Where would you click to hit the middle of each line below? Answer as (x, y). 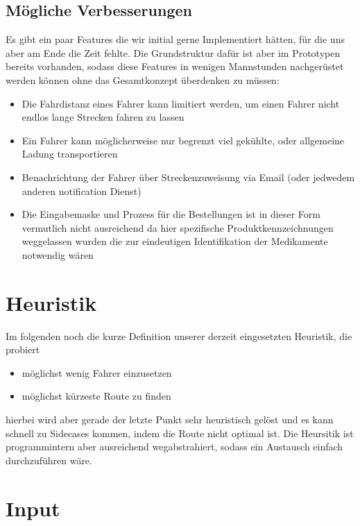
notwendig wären (58, 254)
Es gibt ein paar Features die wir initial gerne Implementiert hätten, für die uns (175, 39)
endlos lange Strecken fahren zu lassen (103, 117)
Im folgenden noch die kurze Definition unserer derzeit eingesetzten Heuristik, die (179, 336)
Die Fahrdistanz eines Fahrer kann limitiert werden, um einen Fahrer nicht (181, 103)
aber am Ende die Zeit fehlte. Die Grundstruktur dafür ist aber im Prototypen (173, 52)
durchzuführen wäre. (49, 460)
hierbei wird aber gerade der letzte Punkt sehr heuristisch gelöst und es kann (170, 419)
